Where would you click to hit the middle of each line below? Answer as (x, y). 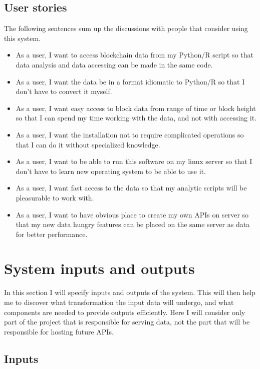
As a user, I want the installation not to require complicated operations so (130, 134)
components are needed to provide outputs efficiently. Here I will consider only (125, 312)
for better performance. (52, 234)
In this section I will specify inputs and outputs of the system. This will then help (130, 292)
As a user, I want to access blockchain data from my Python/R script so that (135, 55)
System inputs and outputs (99, 268)
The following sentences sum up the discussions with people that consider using (126, 28)
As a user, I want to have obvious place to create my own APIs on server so (132, 214)
